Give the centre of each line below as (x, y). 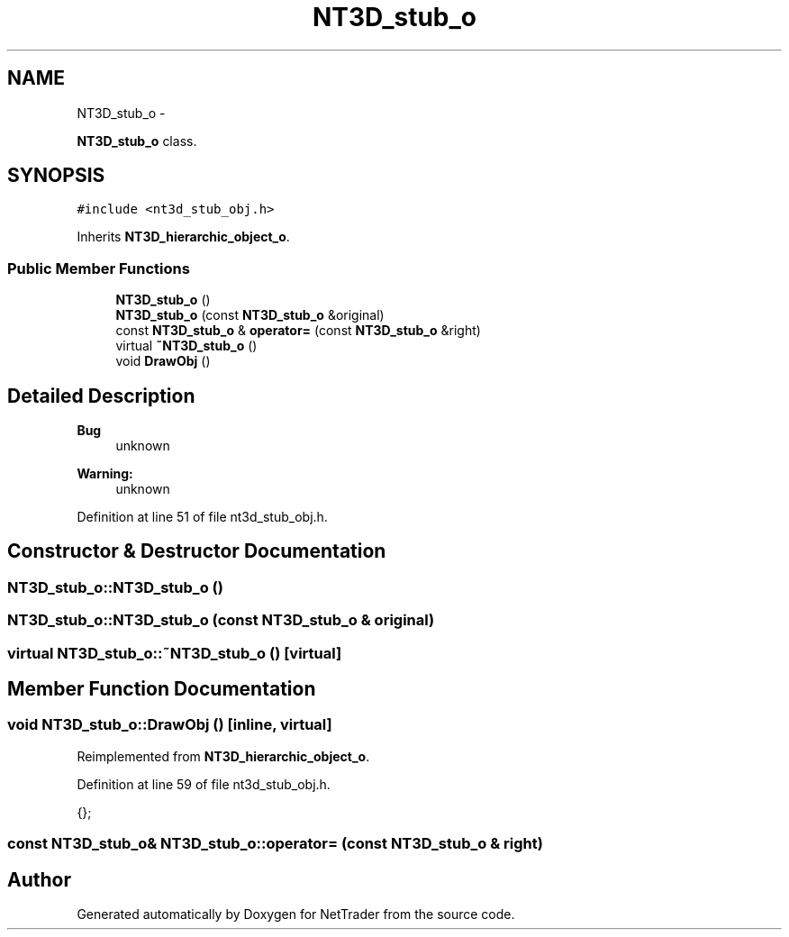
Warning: (105, 474)
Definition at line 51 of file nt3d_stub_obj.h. (202, 517)
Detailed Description (101, 396)
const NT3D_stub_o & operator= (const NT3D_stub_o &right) (298, 331)
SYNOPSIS (56, 176)
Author (39, 879)
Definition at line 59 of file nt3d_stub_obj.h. (204, 784)
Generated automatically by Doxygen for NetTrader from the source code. (296, 914)
